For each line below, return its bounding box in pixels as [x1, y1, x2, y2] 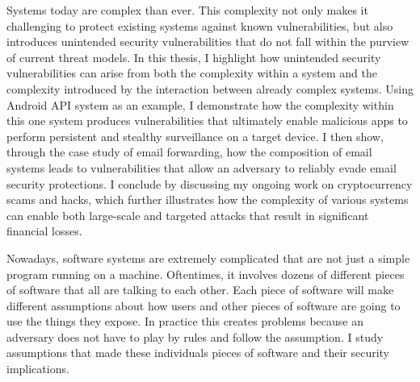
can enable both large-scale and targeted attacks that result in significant [6, 206, 369, 223]
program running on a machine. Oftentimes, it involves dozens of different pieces [6, 265, 405, 282]
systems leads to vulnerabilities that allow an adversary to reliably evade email [6, 159, 397, 176]
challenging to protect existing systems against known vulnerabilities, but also [6, 17, 393, 34]
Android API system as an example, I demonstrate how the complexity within [6, 96, 394, 113]
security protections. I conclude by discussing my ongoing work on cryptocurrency [6, 175, 413, 192]
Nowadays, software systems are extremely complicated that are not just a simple [6, 249, 410, 266]
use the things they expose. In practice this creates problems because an [6, 313, 363, 330]
